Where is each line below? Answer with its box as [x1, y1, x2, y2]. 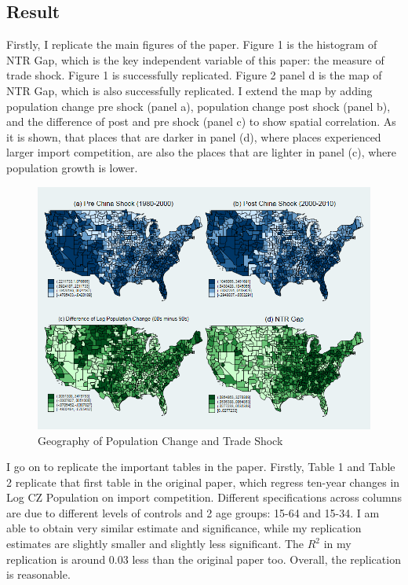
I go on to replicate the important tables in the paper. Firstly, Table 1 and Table [6, 458, 395, 475]
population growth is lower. [6, 159, 138, 175]
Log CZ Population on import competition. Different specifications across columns [6, 489, 402, 506]
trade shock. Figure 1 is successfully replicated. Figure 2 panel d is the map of [6, 67, 382, 83]
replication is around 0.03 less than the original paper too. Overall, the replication [6, 550, 401, 567]
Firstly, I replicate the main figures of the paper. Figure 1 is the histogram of [6, 36, 377, 53]
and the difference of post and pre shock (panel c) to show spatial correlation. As [6, 113, 396, 130]
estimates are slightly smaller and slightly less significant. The [6, 535, 304, 552]
